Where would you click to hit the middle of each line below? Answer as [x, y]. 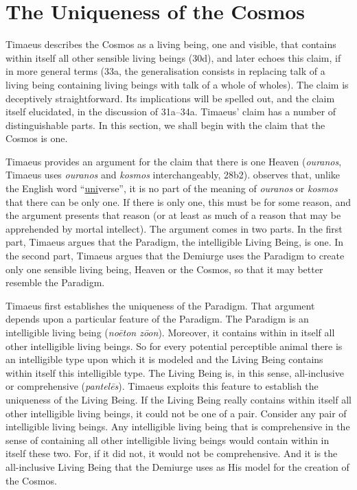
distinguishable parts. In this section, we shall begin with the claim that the [165, 125]
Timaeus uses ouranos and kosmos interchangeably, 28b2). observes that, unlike [173, 175]
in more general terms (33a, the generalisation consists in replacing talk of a [165, 71]
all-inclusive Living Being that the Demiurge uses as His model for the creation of [177, 466]
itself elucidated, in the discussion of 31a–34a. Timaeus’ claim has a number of [171, 112]
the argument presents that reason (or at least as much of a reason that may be [173, 215]
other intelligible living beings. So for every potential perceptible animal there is [174, 346]
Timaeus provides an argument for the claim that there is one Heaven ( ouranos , [174, 161]
